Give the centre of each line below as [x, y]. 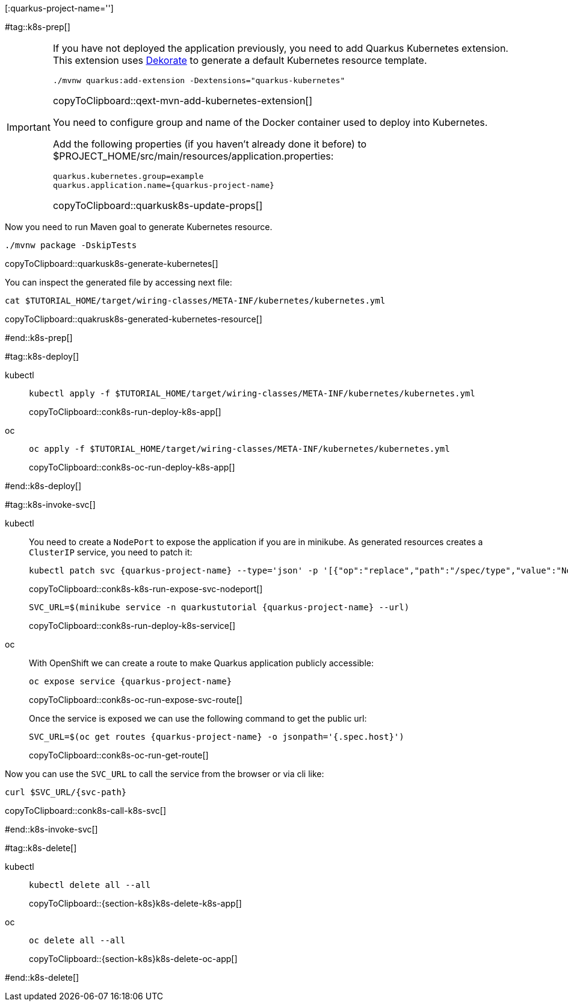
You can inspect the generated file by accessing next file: [119, 282]
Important [29, 127]
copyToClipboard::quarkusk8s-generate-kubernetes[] [112, 264]
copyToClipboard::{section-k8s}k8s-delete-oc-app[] [133, 959]
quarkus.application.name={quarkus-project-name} [163, 185]
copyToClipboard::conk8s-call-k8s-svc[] [86, 811]
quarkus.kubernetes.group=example [128, 176]
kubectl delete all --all [90, 885]
